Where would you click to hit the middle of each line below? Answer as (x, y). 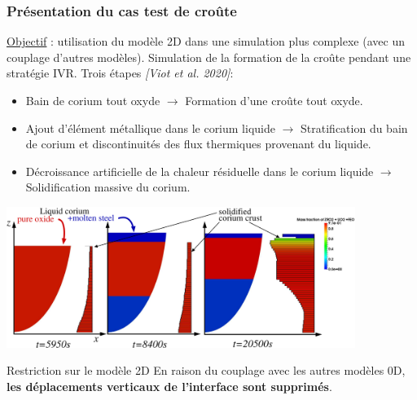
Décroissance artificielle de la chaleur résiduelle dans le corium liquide (200, 171)
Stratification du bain (354, 127)
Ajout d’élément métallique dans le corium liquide (150, 127)
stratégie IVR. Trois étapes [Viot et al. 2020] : (120, 73)
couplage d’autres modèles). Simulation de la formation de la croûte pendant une (209, 57)
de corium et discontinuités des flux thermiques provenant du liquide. (198, 144)
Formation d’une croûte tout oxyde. (274, 100)
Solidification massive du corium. (108, 187)
